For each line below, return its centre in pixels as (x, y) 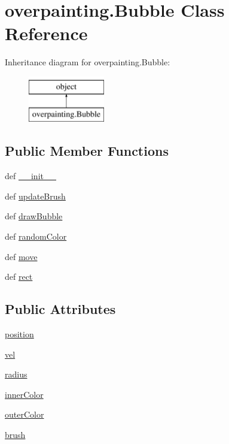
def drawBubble (34, 216)
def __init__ (30, 176)
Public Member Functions (87, 151)
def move (21, 256)
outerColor (25, 414)
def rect (19, 277)
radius (16, 374)
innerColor (24, 394)
